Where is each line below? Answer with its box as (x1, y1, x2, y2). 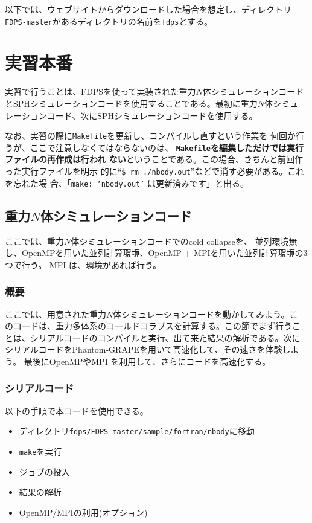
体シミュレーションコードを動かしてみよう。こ (113, 307, 298, 320)
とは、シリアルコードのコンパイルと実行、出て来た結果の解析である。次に (5, 331, 301, 344)
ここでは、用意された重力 (5, 307, 106, 320)
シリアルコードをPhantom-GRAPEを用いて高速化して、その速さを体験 (5, 343, 282, 356)
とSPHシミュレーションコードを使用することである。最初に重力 (5, 97, 258, 109)
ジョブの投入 (19, 465, 70, 478)
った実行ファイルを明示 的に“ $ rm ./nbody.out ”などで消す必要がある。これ (5, 165, 305, 178)
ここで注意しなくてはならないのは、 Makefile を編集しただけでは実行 (30, 141, 304, 153)
